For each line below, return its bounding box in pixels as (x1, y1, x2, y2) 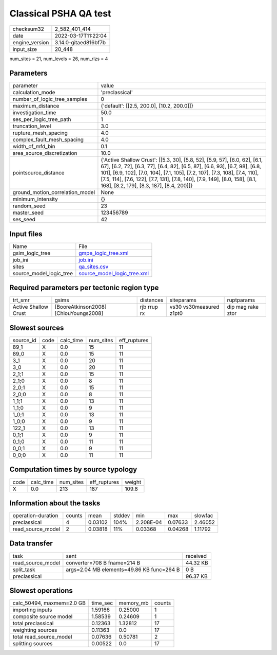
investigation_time (12, 109, 56, 116)
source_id (12, 337, 36, 344)
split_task (12, 566, 35, 573)
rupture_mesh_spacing (12, 129, 68, 136)
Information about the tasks (9, 499, 101, 507)
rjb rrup (140, 304, 159, 311)
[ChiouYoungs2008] (54, 310, 104, 317)
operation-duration (12, 512, 58, 519)
